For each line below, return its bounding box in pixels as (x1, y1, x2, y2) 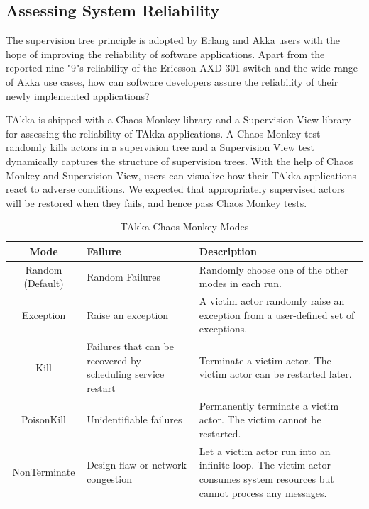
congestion (87, 471, 132, 486)
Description (199, 243, 257, 258)
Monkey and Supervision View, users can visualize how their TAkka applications (6, 167, 357, 182)
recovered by (87, 352, 141, 367)
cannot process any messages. (199, 485, 327, 500)
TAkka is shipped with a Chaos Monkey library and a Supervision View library (6, 112, 351, 127)
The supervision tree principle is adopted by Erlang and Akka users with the (6, 33, 340, 47)
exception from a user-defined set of (199, 307, 355, 322)
